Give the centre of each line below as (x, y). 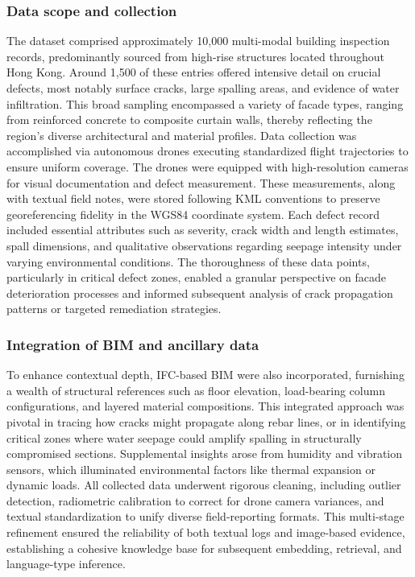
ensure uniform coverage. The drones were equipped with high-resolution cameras (207, 166)
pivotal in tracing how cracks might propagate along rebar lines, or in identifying (206, 421)
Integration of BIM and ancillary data (133, 344)
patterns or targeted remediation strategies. (114, 309)
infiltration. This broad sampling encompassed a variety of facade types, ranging (205, 103)
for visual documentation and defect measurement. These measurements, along (201, 182)
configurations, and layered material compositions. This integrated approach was (205, 406)
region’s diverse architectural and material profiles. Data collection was (182, 135)
